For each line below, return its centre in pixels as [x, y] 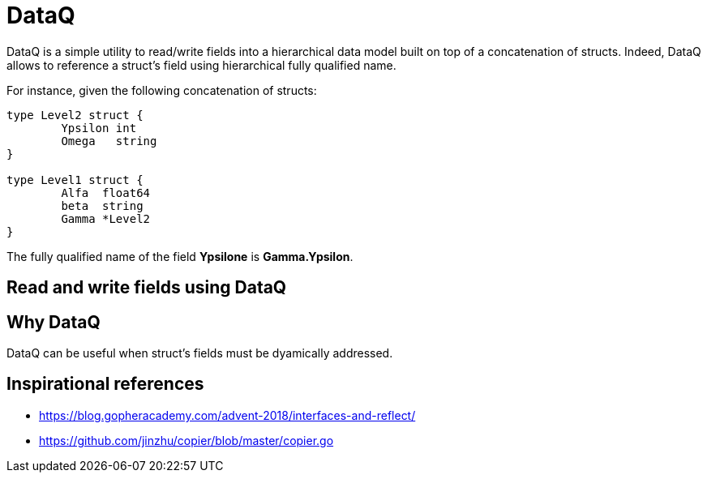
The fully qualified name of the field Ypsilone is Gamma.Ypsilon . [180, 256]
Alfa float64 [106, 192]
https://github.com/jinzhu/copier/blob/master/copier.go [186, 440]
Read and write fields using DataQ [147, 288]
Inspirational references [105, 384]
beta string [102, 205]
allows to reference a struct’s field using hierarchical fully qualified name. [201, 65]
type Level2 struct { [75, 115]
